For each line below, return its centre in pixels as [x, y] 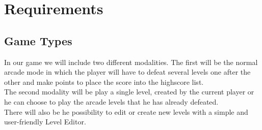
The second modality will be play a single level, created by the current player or [129, 92]
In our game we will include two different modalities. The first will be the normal [131, 62]
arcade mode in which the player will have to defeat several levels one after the [127, 72]
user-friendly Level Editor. [45, 122]
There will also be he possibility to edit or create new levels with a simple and [126, 111]
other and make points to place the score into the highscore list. [104, 82]
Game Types [38, 40]
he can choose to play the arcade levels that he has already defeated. [111, 101]
